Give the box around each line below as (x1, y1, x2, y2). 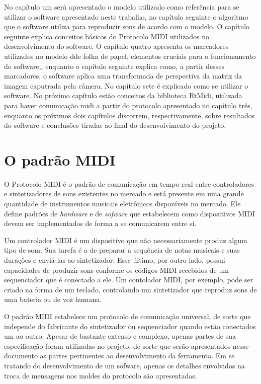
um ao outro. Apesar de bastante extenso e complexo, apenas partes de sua (4, 331, 236, 341)
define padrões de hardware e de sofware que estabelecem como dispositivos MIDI (4, 208, 255, 218)
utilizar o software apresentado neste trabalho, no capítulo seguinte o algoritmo (4, 11, 248, 22)
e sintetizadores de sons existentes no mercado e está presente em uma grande (4, 188, 244, 199)
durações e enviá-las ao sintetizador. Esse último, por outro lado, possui (4, 255, 225, 265)
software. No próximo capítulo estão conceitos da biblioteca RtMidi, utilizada (4, 90, 242, 101)
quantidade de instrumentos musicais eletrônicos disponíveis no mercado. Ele (4, 198, 241, 209)
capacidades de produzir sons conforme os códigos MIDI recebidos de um (4, 264, 229, 275)
